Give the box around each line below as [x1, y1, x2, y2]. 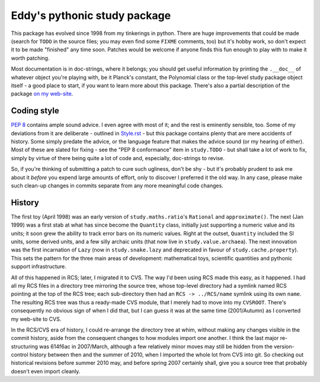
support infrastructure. [11, 263, 66, 270]
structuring [11, 343, 39, 350]
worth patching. [11, 54, 50, 62]
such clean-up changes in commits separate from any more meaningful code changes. [11, 182, 223, 189]
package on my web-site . [11, 90, 73, 97]
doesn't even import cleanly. [11, 368, 81, 375]
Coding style [11, 106, 59, 116]
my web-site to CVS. [11, 315, 62, 323]
